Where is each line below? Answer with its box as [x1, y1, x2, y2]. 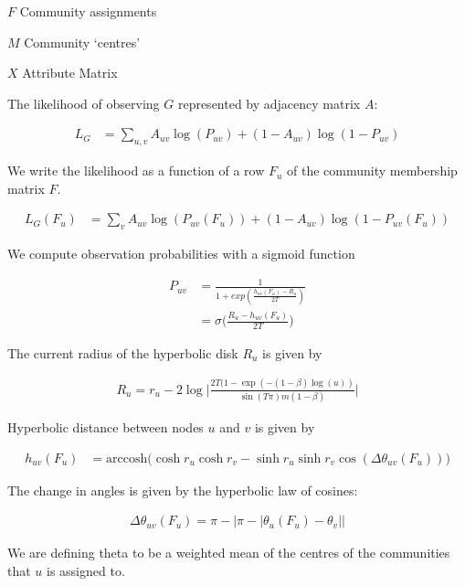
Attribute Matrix [22, 63, 118, 82]
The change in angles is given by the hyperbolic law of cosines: [7, 480, 358, 499]
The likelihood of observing [7, 93, 160, 112]
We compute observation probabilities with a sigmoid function [7, 244, 355, 263]
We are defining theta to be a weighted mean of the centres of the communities [7, 543, 450, 562]
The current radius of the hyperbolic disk [7, 343, 238, 362]
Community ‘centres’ [24, 32, 141, 51]
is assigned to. [47, 560, 125, 580]
